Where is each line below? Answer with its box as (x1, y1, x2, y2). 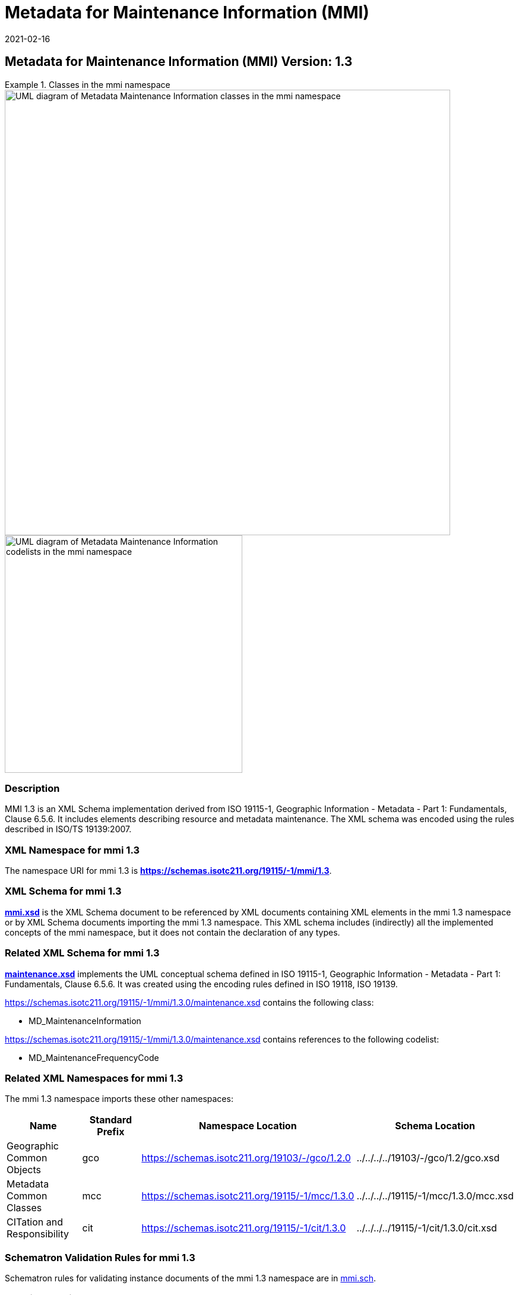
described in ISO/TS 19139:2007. (5, 824, 132, 835)
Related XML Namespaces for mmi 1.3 (5, 1072, 183, 1084)
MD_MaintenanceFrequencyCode (29, 1052, 159, 1063)
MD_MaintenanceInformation (29, 1015, 141, 1026)
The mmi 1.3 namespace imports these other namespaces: (5, 1094, 233, 1104)
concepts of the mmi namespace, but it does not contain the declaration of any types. (5, 927, 340, 937)
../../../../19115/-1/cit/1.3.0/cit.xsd (356, 1222, 497, 1234)
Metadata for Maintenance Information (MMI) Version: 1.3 (5, 54, 353, 70)
